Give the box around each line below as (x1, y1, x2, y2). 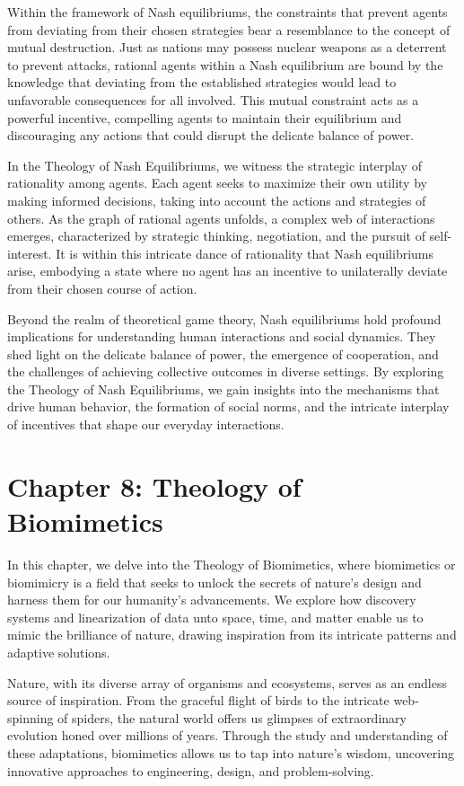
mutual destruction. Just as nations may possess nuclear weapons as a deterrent (7, 38, 447, 57)
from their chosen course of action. (7, 278, 197, 297)
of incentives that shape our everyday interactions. (7, 415, 285, 434)
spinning (7, 708, 54, 727)
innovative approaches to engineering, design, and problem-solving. (7, 761, 374, 780)
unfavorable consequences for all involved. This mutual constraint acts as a (7, 90, 419, 109)
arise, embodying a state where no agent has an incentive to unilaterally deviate (7, 261, 448, 280)
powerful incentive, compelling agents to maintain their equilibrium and (7, 108, 402, 127)
